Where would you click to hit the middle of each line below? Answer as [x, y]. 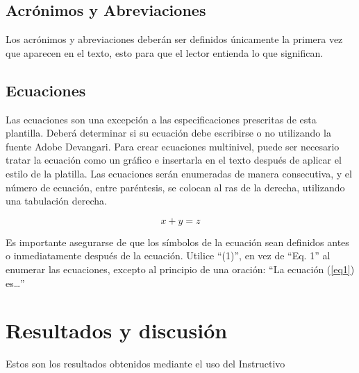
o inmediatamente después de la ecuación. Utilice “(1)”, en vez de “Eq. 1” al [168, 255]
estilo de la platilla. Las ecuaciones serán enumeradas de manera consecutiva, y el [179, 173]
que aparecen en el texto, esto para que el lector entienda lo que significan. [165, 52]
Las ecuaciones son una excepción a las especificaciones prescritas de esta [161, 119]
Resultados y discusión [117, 330]
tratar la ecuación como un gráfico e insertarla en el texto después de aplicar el [174, 160]
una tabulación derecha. [56, 201]
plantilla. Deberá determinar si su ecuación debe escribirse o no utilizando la [168, 133]
